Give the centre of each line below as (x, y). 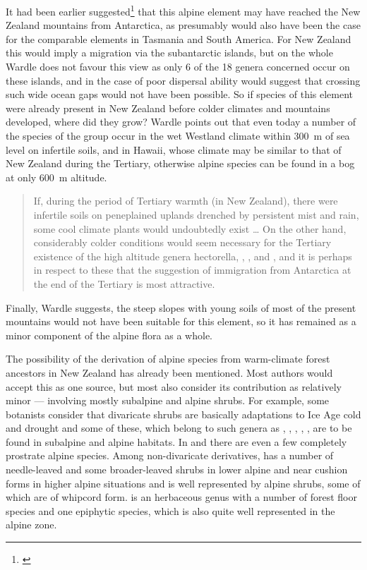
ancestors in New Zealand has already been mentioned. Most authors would (169, 372)
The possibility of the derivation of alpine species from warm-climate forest (168, 359)
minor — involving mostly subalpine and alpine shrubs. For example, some (168, 400)
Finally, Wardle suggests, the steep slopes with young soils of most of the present (181, 307)
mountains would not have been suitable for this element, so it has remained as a (181, 321)
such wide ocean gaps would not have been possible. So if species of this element (180, 94)
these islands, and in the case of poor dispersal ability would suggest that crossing (183, 80)
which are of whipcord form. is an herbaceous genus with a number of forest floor (181, 497)
